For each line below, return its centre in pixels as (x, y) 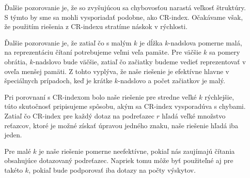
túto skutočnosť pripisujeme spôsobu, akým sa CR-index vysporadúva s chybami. (125, 106)
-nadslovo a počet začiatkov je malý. (172, 81)
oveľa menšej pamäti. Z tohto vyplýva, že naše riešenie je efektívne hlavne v (117, 71)
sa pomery (225, 52)
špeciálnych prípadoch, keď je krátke (58, 81)
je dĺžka (151, 42)
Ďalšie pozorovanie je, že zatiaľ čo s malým (68, 42)
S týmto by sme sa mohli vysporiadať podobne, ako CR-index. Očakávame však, (124, 17)
